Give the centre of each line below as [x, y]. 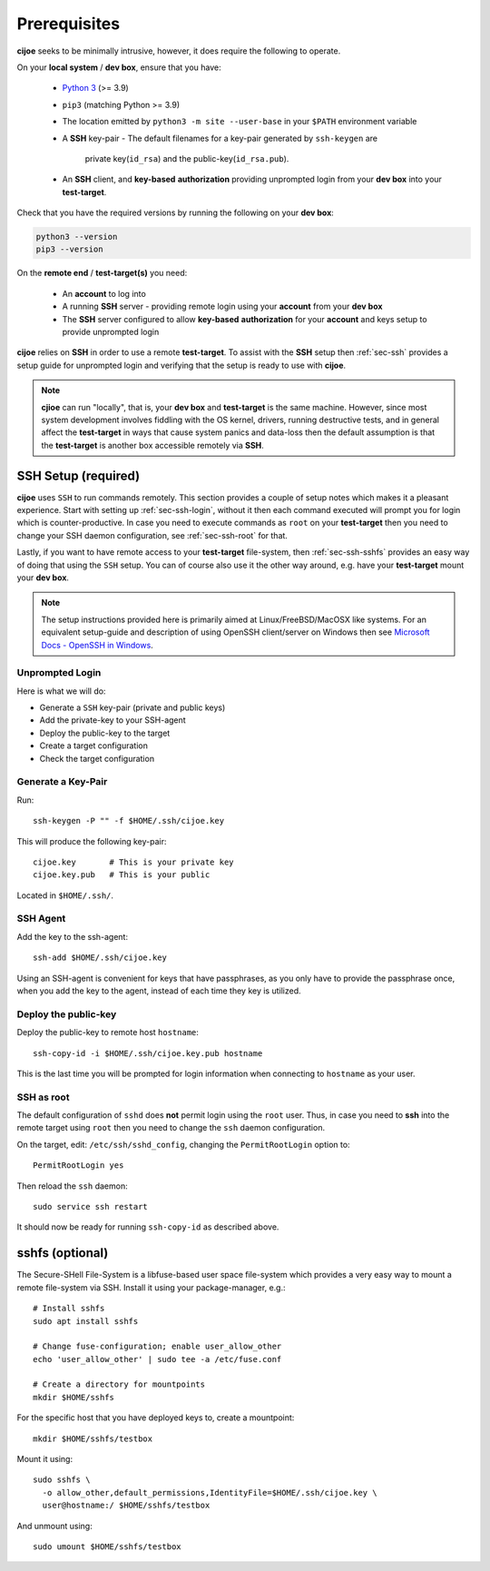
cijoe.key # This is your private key [134, 862]
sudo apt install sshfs [86, 1321]
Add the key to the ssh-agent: [73, 936]
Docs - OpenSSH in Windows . [97, 645]
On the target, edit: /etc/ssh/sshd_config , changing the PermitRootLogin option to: [183, 1144]
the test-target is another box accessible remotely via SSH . [153, 445]
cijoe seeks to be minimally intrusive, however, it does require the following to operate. [179, 51]
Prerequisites [69, 24]
